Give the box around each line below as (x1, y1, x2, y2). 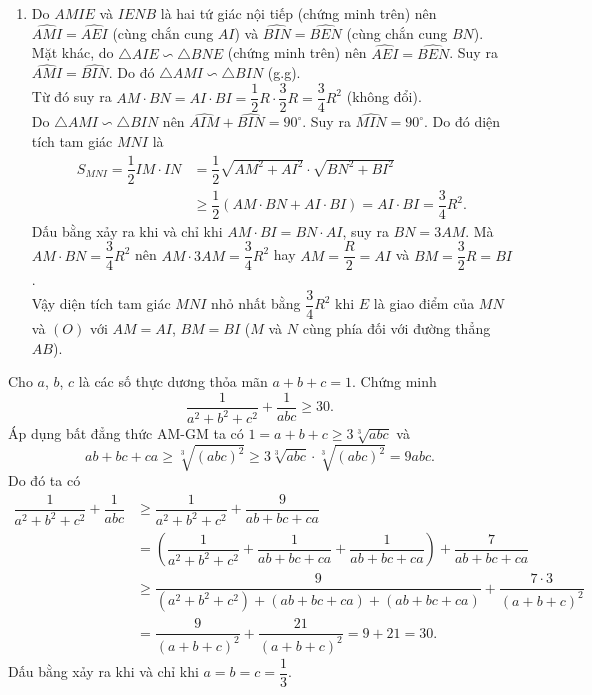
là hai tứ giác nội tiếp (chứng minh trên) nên (160, 3, 437, 23)
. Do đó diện (424, 111, 501, 132)
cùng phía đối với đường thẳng (302, 318, 491, 338)
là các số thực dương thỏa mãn (78, 371, 268, 392)
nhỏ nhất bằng (210, 293, 301, 314)
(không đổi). (346, 86, 422, 107)
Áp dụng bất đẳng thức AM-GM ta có (8, 423, 244, 444)
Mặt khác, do (31, 42, 114, 63)
